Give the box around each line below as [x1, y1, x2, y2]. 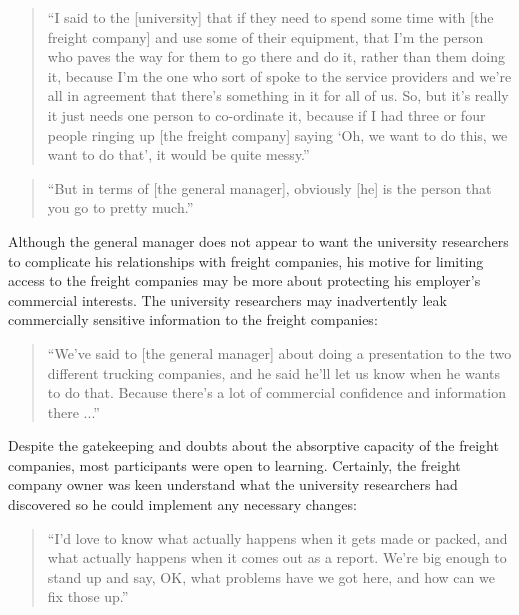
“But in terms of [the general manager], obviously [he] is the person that [47, 177, 492, 198]
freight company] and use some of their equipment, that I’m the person [47, 26, 484, 47]
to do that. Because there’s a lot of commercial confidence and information [47, 382, 506, 403]
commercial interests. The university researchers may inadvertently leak [8, 289, 447, 310]
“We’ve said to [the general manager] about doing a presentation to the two [47, 342, 512, 363]
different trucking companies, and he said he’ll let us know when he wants [47, 362, 501, 383]
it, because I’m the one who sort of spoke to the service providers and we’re [47, 65, 512, 86]
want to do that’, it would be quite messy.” [47, 144, 310, 165]
